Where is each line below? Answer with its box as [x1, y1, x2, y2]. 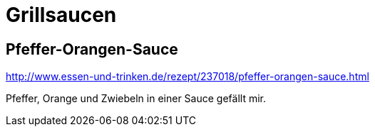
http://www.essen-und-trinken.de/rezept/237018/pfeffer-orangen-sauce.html [6, 70, 369, 83]
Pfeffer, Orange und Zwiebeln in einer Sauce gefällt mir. [6, 92, 266, 105]
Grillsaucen [6, 3, 117, 27]
